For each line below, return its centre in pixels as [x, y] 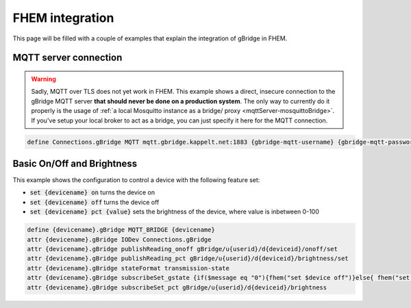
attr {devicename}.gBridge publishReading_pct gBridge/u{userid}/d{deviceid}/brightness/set [188, 259]
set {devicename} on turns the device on [92, 192]
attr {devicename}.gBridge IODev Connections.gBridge [119, 239]
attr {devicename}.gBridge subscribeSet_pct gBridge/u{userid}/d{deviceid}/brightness [177, 287]
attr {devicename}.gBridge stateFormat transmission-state [128, 268]
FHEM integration [63, 18]
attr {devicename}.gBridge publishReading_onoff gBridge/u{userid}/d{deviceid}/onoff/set [183, 249]
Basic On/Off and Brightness [75, 163]
